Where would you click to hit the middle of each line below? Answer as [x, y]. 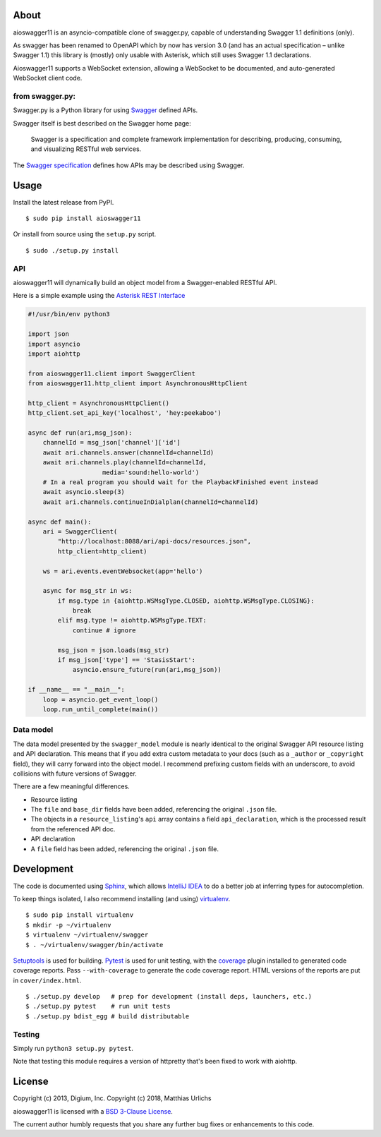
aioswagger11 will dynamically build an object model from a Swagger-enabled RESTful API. [145, 283]
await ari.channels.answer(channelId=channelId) [128, 452]
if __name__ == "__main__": [76, 690]
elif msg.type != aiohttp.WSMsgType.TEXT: [132, 620]
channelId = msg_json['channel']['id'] [112, 443]
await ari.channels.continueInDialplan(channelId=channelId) [151, 502]
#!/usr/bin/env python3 [69, 314]
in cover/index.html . [47, 980]
